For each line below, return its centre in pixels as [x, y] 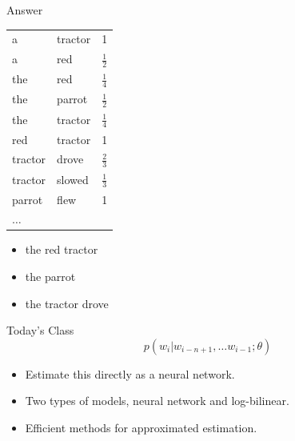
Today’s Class [40, 330]
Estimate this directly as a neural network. [130, 373]
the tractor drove [67, 303]
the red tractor [62, 249]
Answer [25, 10]
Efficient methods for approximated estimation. [141, 427]
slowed [73, 179]
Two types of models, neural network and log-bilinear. [157, 401]
